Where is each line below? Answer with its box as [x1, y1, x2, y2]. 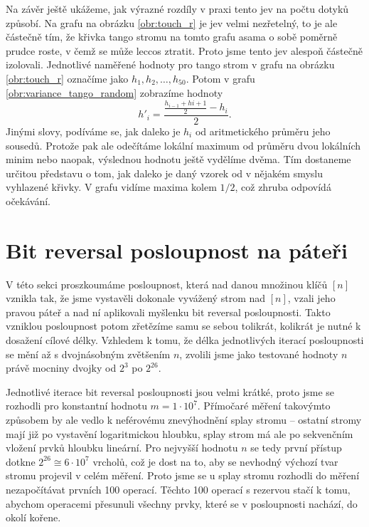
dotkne [6, 454, 36, 469]
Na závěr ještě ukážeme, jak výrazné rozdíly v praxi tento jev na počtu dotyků [6, 1, 349, 16]
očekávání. [6, 193, 50, 208]
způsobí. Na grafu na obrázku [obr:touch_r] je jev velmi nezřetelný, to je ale [6, 15, 338, 30]
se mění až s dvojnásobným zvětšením [6, 346, 171, 361]
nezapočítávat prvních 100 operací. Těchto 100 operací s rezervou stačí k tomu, [6, 481, 351, 496]
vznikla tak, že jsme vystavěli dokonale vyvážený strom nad [6, 291, 266, 306]
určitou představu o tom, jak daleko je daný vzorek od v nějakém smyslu [6, 165, 323, 180]
